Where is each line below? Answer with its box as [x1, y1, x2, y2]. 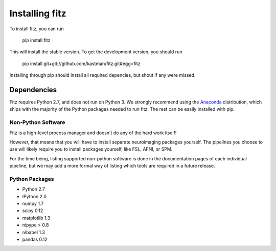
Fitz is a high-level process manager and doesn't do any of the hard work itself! [9, 130, 177, 136]
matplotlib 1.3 [22, 215, 51, 221]
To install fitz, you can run [9, 26, 64, 32]
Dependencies [9, 85, 57, 94]
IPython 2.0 [22, 193, 47, 199]
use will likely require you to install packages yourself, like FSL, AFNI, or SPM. [9, 146, 173, 152]
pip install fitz [22, 37, 51, 43]
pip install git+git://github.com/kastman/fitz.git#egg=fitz [22, 60, 141, 67]
